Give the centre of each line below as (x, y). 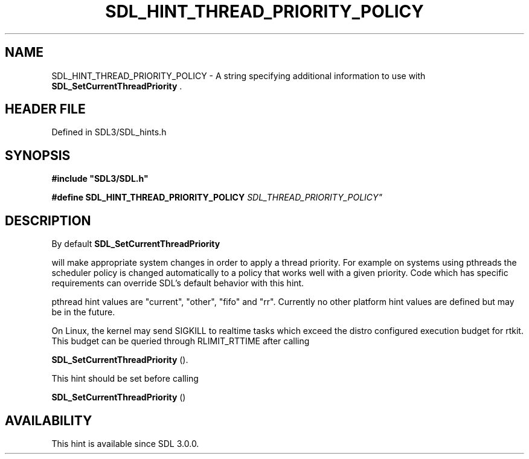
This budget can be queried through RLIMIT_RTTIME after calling (181, 341)
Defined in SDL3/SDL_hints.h (109, 132)
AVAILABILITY (49, 420)
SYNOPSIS (38, 155)
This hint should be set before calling (125, 379)
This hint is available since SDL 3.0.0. (125, 443)
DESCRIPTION (48, 220)
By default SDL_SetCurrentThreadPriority (136, 244)
